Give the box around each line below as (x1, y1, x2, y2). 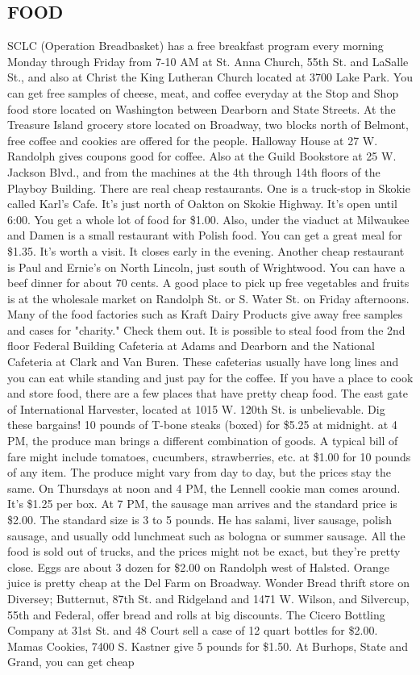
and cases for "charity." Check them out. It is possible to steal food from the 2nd (7, 321, 405, 338)
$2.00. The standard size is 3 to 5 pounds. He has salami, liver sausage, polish (7, 511, 393, 528)
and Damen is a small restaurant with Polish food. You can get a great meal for (7, 227, 402, 244)
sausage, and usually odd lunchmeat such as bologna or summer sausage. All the (7, 527, 405, 544)
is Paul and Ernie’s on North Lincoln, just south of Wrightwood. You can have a (7, 258, 405, 275)
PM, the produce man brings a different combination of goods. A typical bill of (7, 432, 398, 449)
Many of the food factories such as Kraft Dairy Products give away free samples (7, 306, 403, 323)
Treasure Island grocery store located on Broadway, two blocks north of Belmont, (7, 116, 409, 133)
